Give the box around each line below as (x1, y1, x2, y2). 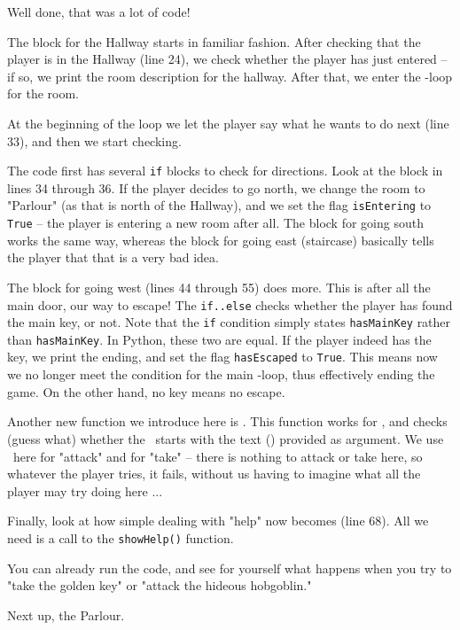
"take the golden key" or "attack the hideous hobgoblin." (7, 576, 312, 595)
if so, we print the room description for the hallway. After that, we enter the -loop (7, 66, 453, 85)
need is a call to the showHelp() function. (7, 528, 234, 547)
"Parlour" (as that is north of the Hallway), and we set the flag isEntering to (7, 196, 432, 214)
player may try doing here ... (7, 481, 163, 500)
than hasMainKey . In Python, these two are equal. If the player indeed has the (7, 330, 432, 348)
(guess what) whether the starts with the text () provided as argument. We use (7, 429, 444, 447)
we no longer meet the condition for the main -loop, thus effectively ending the (7, 365, 435, 384)
